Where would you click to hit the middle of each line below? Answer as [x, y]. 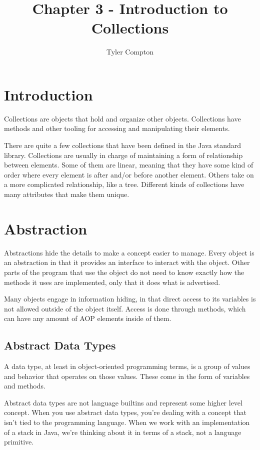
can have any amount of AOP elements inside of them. [88, 318]
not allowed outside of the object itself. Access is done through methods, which [125, 308]
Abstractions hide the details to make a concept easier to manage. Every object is [129, 252]
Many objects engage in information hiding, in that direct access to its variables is [130, 299]
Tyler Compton [130, 52]
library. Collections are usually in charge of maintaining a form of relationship [123, 155]
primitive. [19, 442]
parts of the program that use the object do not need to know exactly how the [124, 272]
